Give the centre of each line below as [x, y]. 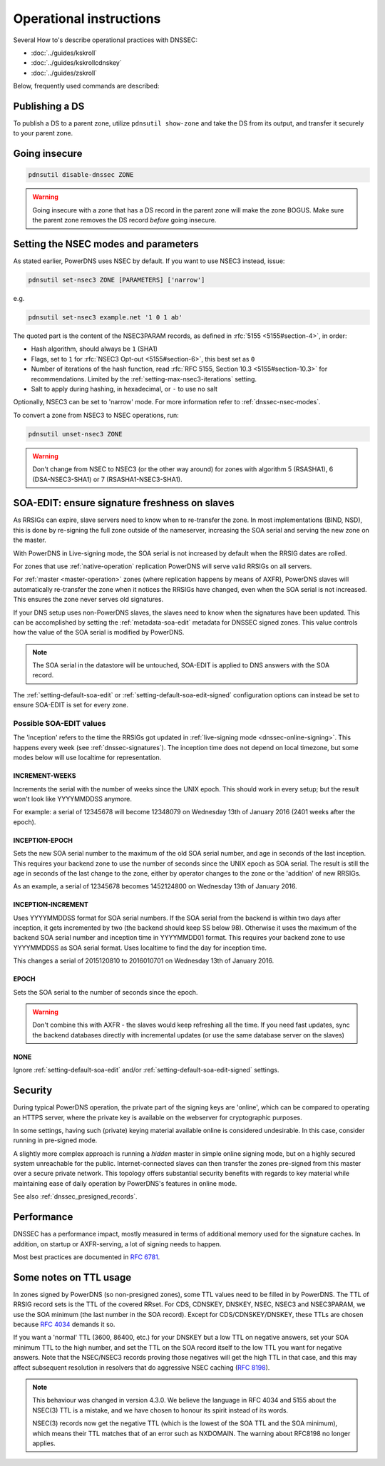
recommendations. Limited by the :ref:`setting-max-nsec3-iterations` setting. [144, 379]
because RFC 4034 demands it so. [64, 1324]
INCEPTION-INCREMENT [51, 905]
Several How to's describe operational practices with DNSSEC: [105, 40]
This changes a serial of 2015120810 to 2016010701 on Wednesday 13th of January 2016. [144, 961]
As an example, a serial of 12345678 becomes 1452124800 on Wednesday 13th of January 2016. [155, 886]
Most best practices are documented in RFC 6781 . [87, 1257]
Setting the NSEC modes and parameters [106, 244]
